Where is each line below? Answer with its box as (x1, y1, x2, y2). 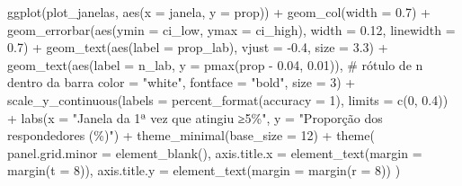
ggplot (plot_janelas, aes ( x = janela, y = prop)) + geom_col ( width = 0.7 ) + (7, 3, 431, 21)
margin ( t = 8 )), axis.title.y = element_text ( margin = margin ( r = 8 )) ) (7, 161, 401, 180)
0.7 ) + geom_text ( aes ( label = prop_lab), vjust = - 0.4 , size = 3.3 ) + (7, 38, 388, 57)
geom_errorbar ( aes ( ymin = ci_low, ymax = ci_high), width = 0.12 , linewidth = (7, 20, 456, 39)
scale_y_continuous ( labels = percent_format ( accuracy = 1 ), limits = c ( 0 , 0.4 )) (7, 90, 449, 109)
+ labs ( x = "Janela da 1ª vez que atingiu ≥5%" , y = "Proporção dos (7, 108, 383, 127)
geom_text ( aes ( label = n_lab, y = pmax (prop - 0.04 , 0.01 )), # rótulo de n (7, 55, 423, 74)
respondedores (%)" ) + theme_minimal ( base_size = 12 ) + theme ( (7, 126, 375, 145)
